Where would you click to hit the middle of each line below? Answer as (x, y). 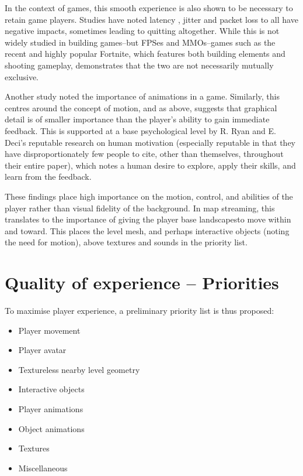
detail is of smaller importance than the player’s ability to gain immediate (137, 119)
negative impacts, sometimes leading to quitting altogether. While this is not (142, 31)
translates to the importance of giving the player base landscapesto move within (148, 219)
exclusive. (22, 76)
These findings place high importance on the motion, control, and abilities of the (149, 196)
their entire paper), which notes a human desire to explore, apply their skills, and (150, 165)
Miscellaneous (43, 468)
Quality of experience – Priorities (142, 282)
